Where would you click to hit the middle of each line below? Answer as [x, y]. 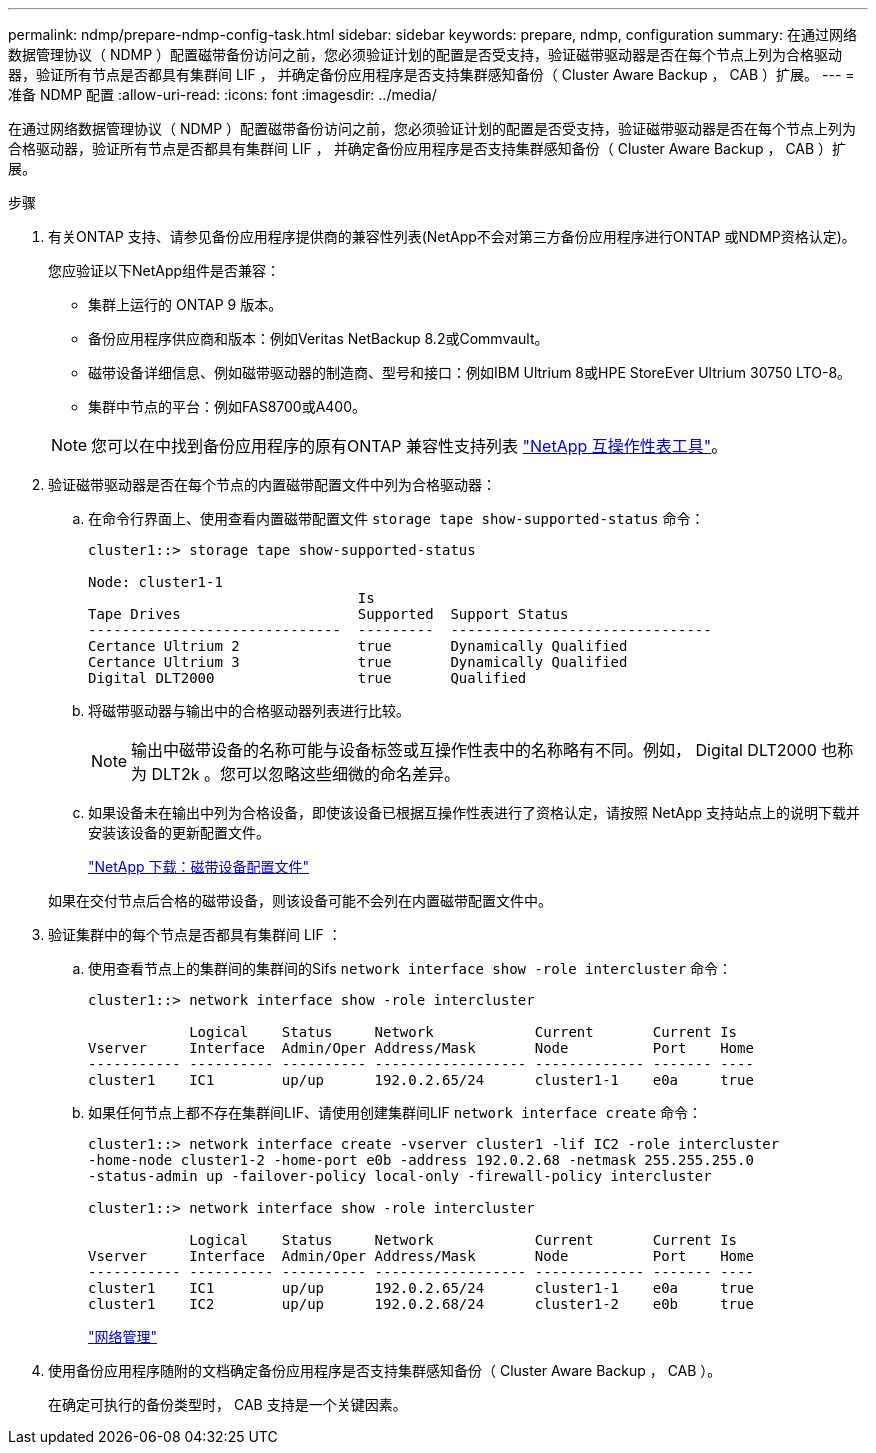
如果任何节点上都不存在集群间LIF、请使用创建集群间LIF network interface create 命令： [395, 1112]
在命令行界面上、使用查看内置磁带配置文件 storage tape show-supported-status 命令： [396, 518]
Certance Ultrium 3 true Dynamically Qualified [358, 662]
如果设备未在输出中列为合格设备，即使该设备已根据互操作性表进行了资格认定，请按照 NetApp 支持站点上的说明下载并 [474, 812]
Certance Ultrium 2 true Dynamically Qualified [358, 646]
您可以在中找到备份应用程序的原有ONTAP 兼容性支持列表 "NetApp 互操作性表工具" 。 [409, 446]
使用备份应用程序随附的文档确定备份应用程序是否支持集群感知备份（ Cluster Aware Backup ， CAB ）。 [385, 1370]
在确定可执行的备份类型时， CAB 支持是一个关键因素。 [227, 1404]
